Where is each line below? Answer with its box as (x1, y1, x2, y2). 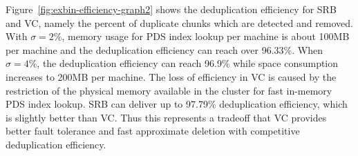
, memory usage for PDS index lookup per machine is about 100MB (62, 29, 350, 43)
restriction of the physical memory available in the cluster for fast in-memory (6, 83, 332, 97)
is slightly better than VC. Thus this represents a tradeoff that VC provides (6, 110, 327, 124)
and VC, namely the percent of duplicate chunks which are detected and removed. (6, 15, 354, 30)
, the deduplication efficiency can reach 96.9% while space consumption (37, 56, 339, 70)
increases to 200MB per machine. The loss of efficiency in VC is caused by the (6, 69, 337, 84)
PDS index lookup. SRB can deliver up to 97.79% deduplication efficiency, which (6, 97, 348, 111)
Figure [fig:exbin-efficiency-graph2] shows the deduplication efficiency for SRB (6, 2, 337, 16)
